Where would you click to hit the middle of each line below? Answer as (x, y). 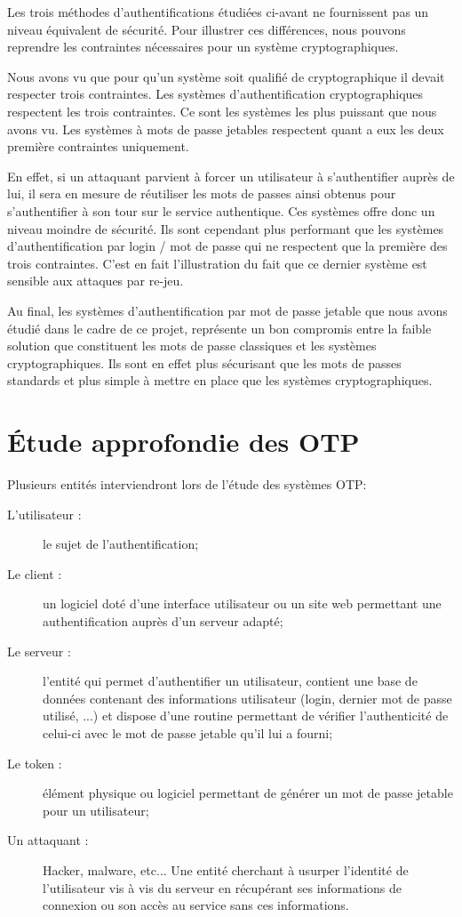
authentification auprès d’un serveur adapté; (163, 620)
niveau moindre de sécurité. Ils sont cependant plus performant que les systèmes (226, 228)
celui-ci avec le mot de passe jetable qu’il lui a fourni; (188, 732)
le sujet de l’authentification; (121, 544)
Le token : (35, 763)
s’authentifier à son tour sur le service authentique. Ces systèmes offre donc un (221, 210)
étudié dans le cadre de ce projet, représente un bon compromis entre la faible (219, 328)
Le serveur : (39, 651)
